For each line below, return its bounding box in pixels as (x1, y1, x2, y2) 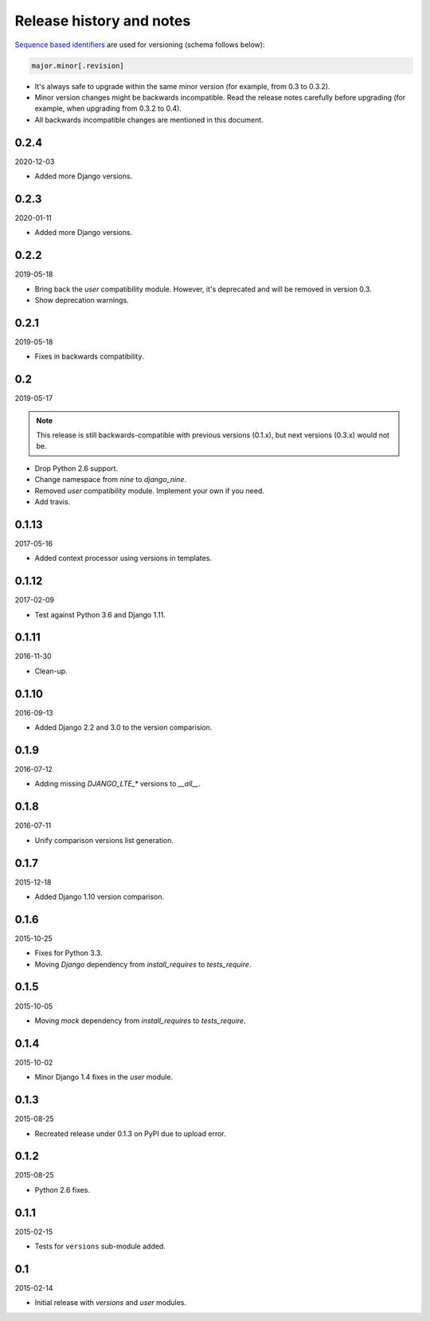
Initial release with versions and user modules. (34, 1298, 187, 1307)
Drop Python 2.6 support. (34, 463, 119, 473)
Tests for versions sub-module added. (34, 1241, 166, 1251)
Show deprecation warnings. (34, 295, 129, 304)
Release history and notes (14, 12, 191, 29)
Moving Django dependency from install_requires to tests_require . (34, 959, 252, 969)
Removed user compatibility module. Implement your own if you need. (34, 486, 264, 496)
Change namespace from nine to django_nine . (34, 475, 187, 484)
